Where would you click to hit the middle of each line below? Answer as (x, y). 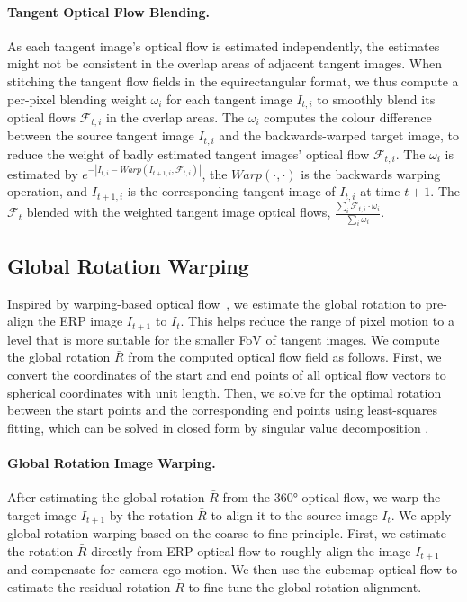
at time (380, 191)
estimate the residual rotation (89, 586)
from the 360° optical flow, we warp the (332, 497)
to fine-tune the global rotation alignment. (305, 586)
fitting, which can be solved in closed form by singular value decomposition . (218, 427)
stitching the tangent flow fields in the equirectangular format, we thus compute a (233, 81)
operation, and (48, 191)
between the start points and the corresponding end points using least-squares (222, 410)
